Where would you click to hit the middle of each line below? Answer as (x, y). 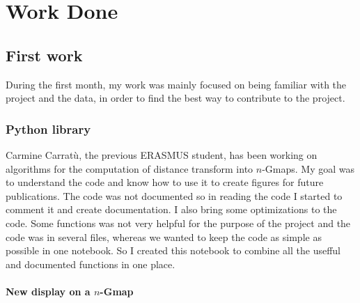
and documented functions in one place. (91, 264)
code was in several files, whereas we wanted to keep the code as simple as (164, 236)
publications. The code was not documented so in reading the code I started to (174, 195)
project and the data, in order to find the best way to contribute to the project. (175, 98)
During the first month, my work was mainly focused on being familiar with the (176, 84)
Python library (48, 129)
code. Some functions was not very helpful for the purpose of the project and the (178, 223)
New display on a (48, 291)
